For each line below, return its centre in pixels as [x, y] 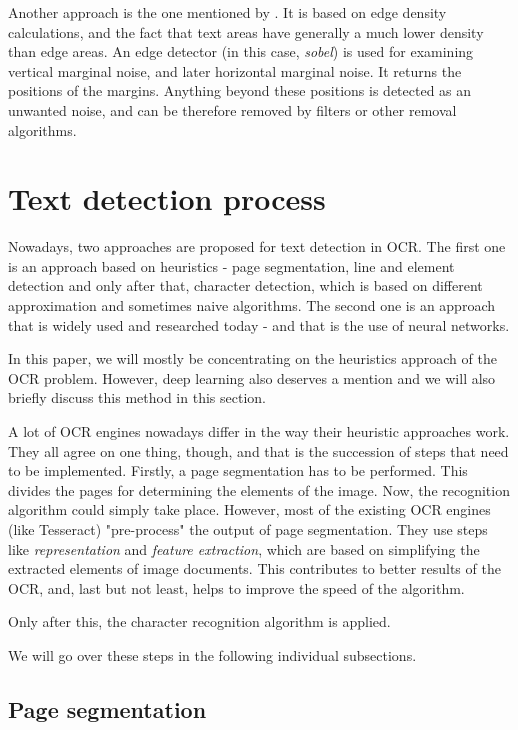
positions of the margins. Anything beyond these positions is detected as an [240, 90]
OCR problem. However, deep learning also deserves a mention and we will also [252, 377]
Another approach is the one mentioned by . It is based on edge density [227, 12]
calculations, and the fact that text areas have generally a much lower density [246, 31]
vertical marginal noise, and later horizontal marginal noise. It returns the [235, 70]
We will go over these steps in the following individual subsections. [212, 654]
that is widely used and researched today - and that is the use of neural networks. [259, 324]
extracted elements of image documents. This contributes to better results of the [254, 568]
